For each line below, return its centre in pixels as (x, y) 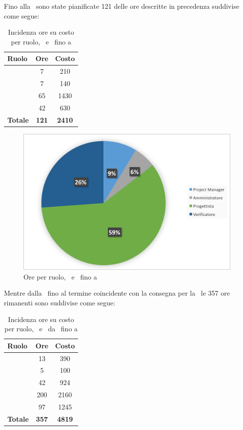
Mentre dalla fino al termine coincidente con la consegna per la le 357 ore (117, 293)
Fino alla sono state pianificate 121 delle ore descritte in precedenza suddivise (122, 6)
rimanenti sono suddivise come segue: (60, 302)
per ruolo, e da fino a (41, 329)
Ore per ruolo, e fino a (60, 276)
